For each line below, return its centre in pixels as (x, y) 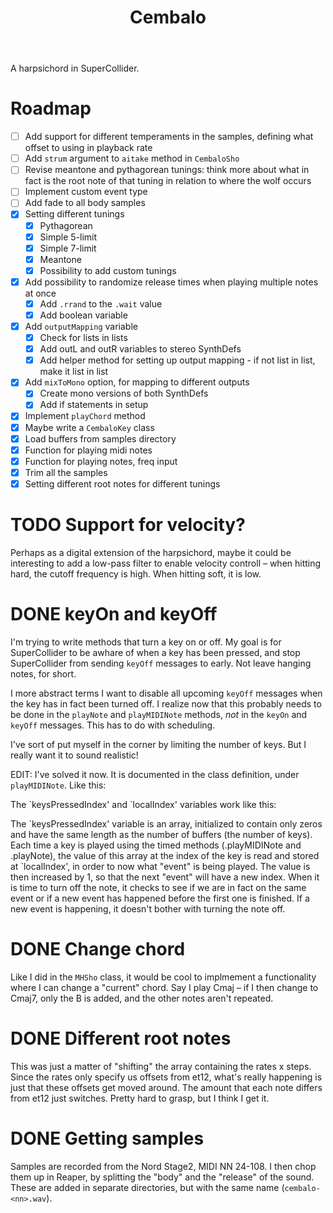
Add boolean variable (83, 315)
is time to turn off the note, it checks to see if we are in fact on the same (158, 887)
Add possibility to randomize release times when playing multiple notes (171, 282)
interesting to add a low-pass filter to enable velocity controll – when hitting (166, 563)
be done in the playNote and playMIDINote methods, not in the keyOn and (159, 714)
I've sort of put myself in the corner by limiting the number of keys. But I (158, 744)
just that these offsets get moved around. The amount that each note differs (166, 1087)
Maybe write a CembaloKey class (89, 427)
